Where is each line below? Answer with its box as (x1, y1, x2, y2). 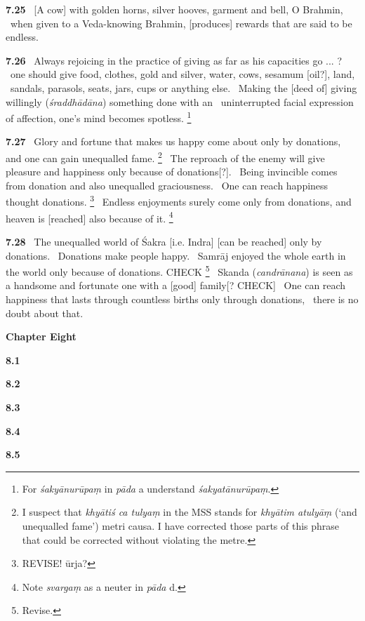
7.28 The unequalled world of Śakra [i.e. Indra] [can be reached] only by (6, 234, 322, 248)
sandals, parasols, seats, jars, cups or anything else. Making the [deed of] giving (10, 80, 357, 95)
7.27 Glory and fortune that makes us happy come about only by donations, (6, 134, 341, 149)
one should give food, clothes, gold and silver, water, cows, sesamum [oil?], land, (10, 67, 355, 81)
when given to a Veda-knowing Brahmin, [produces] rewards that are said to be (10, 15, 352, 30)
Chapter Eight (6, 329, 77, 344)
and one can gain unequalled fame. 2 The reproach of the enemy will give (6, 149, 325, 165)
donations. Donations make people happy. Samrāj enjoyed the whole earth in (6, 248, 346, 262)
